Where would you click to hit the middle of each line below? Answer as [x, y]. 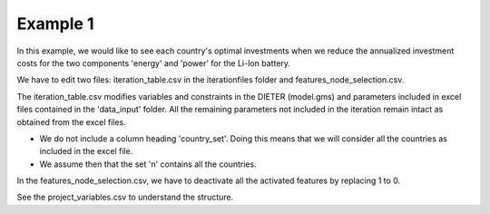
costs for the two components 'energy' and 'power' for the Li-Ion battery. [153, 63]
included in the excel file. [86, 151]
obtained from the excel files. [71, 122]
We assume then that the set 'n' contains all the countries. [148, 164]
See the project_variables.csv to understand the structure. [125, 197]
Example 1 [55, 24]
